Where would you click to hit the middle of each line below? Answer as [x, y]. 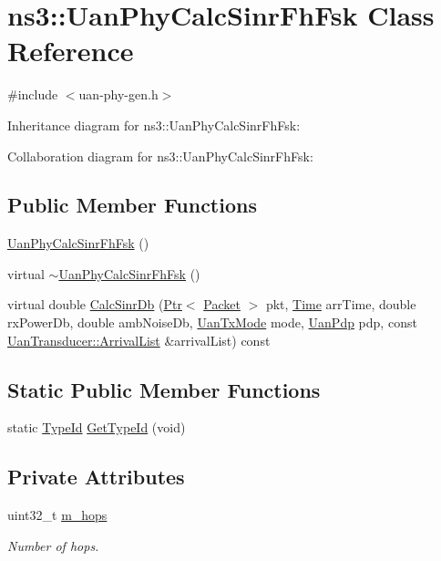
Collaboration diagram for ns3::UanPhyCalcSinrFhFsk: [160, 156]
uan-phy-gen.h [118, 94]
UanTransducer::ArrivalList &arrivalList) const [139, 340]
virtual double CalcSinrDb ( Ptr [95, 304]
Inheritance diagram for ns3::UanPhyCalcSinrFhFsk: [154, 125]
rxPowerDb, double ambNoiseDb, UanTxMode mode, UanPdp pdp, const [212, 322]
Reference [71, 51]
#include [33, 94]
